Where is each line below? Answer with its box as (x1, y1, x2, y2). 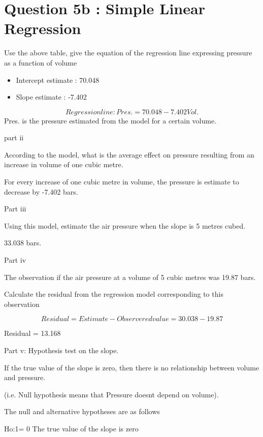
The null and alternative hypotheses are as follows (4, 406, 160, 417)
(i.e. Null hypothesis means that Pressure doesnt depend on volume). (4, 389, 219, 399)
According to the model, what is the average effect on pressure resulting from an (4, 149, 254, 160)
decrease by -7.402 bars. (4, 186, 78, 197)
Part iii (4, 203, 26, 214)
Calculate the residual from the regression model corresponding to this (4, 289, 223, 299)
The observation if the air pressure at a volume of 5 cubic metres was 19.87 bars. (4, 271, 256, 282)
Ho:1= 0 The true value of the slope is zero (4, 423, 139, 433)
